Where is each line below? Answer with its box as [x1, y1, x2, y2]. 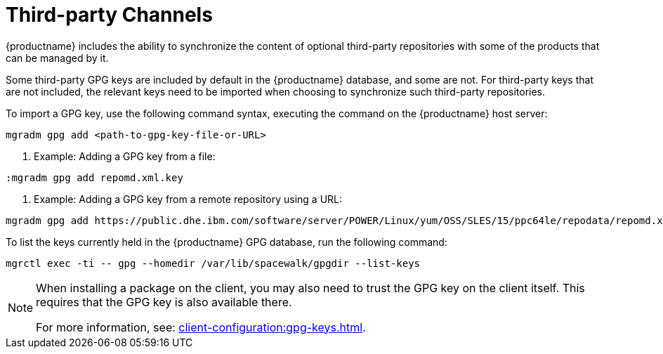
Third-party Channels [6, 3, 213, 27]
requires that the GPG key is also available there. [36, 294, 292, 309]
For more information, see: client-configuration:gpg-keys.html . [36, 320, 366, 334]
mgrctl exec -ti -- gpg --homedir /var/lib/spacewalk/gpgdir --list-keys [6, 257, 421, 269]
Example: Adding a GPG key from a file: [34, 150, 216, 162]
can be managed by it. [6, 51, 109, 64]
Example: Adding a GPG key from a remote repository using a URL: [34, 192, 343, 205]
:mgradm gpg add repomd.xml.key [6, 171, 183, 183]
